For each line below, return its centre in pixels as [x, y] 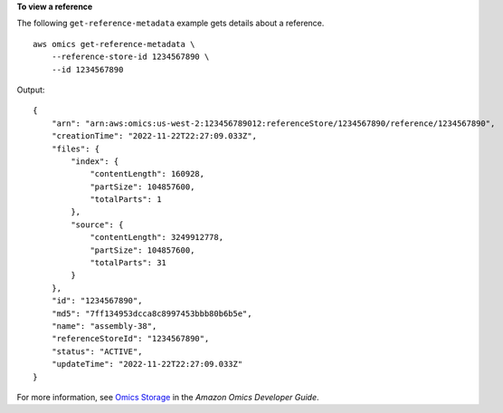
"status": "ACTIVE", [97, 351]
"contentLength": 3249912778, [157, 237]
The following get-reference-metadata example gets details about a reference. [171, 24]
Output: [31, 90]
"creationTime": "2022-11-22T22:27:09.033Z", [154, 136]
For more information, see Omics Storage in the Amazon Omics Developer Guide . [168, 397]
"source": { [97, 225]
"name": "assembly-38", [104, 326]
